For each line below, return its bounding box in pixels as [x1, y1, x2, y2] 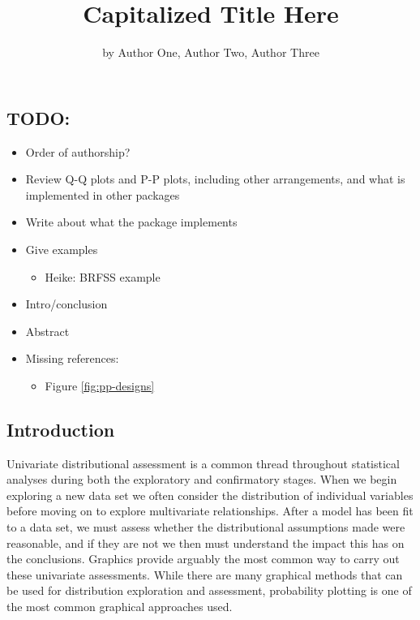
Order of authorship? [25, 143, 131, 160]
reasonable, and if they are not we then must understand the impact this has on [6, 534, 405, 551]
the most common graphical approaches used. [6, 598, 233, 615]
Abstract [25, 322, 70, 339]
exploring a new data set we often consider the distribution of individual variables [6, 486, 414, 503]
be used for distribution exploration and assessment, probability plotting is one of [6, 582, 412, 599]
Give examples [25, 240, 98, 257]
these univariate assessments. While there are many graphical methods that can [6, 566, 403, 583]
